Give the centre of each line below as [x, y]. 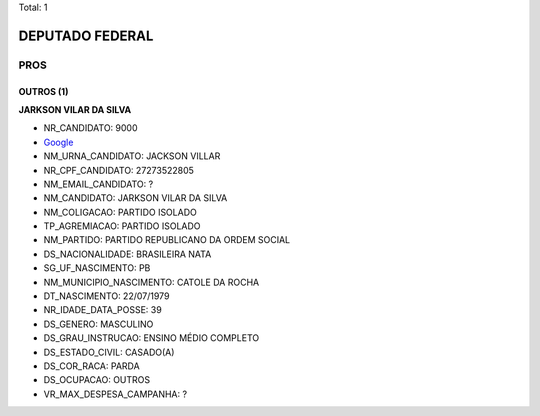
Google [58, 142]
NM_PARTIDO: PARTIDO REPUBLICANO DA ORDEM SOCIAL [167, 240]
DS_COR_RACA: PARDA [91, 366]
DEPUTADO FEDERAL [86, 35]
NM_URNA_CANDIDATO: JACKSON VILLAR [132, 156]
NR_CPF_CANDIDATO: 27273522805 [119, 170]
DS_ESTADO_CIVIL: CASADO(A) [109, 352]
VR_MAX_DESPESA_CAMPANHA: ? [115, 394]
